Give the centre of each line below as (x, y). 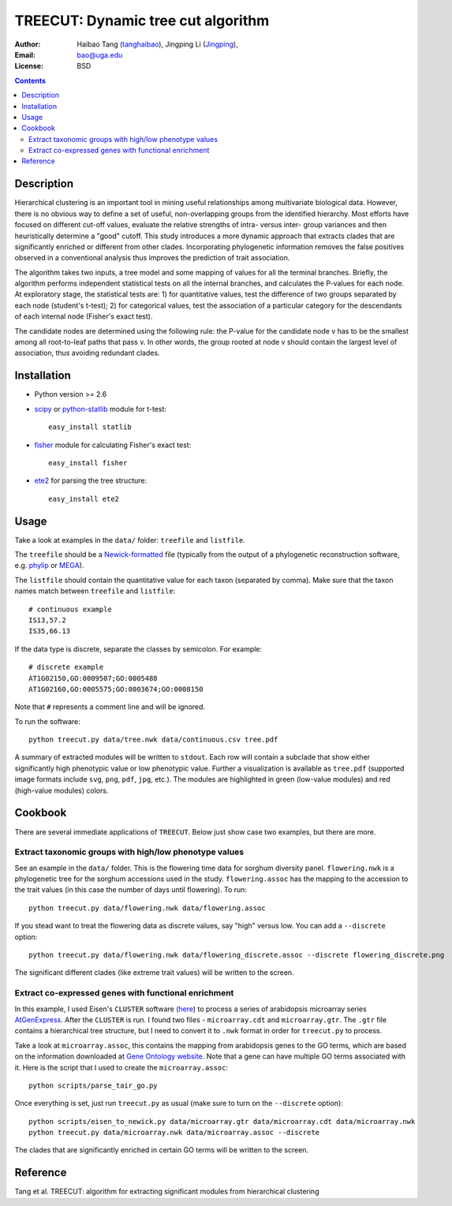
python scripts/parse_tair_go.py (93, 1085)
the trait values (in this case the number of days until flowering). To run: (131, 890)
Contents (30, 80)
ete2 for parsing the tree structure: (91, 480)
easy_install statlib (90, 427)
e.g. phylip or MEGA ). (49, 566)
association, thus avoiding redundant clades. (88, 353)
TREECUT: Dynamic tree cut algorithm (142, 21)
